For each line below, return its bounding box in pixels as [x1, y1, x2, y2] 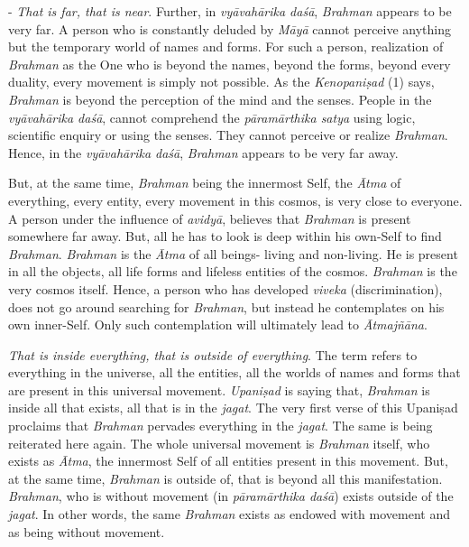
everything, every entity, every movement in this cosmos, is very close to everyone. [8, 190, 463, 209]
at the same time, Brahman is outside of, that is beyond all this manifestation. [8, 468, 443, 487]
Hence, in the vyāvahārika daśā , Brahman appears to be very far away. [8, 143, 399, 162]
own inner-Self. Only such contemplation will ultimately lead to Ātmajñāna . [8, 315, 428, 334]
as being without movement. [8, 522, 165, 541]
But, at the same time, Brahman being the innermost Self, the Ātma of [8, 173, 401, 192]
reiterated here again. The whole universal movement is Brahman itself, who [8, 433, 430, 452]
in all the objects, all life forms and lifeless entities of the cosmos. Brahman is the [8, 262, 457, 281]
